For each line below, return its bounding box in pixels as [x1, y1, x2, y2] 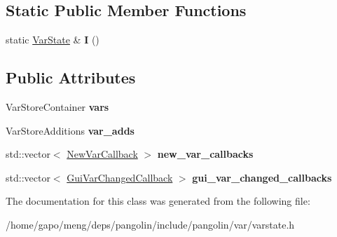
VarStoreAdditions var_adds [6, 123, 135, 137]
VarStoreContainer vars [6, 100, 109, 114]
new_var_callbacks [157, 147, 254, 161]
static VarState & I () [6, 32, 99, 47]
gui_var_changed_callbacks [192, 170, 332, 184]
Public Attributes [6, 67, 136, 88]
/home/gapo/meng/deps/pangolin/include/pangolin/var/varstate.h [6, 217, 295, 231]
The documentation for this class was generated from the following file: [6, 194, 310, 208]
